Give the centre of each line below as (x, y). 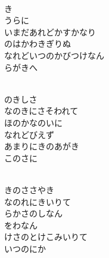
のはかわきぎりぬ (38, 43)
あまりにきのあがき (42, 146)
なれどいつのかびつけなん (54, 55)
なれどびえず (29, 134)
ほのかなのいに (33, 122)
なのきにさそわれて (41, 111)
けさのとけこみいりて (46, 237)
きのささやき (29, 189)
